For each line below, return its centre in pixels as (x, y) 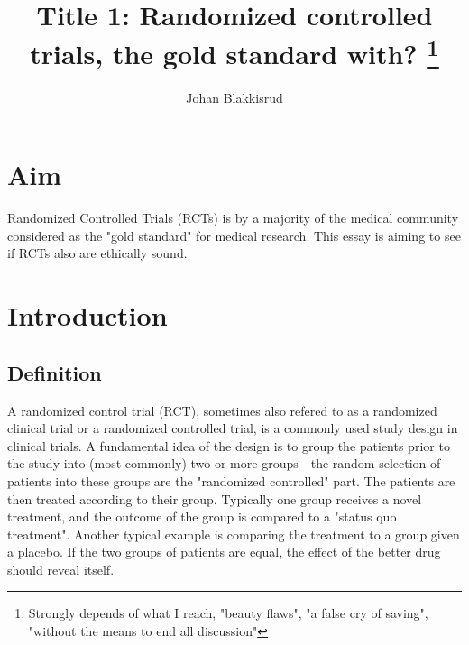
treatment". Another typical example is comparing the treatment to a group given (234, 534)
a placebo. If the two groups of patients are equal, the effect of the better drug (224, 552)
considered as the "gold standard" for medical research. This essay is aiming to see (234, 235)
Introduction (87, 315)
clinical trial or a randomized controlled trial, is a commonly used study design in (233, 428)
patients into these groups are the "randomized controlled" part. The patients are (231, 480)
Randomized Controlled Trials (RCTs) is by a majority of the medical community (233, 218)
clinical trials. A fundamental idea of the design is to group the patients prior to (229, 445)
